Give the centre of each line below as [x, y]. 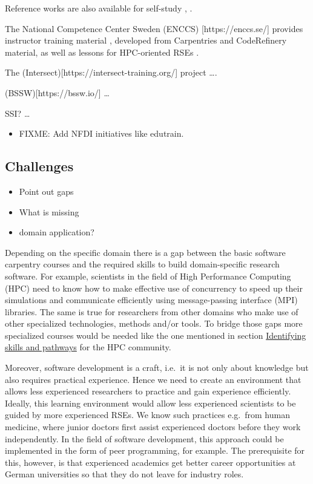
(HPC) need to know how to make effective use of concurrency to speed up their [154, 288]
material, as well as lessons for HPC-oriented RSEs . [102, 52]
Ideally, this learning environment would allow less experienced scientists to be [150, 403]
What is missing [49, 211]
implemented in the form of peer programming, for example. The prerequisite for [155, 450]
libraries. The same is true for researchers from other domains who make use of [152, 311]
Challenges [39, 166]
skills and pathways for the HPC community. [88, 347]
